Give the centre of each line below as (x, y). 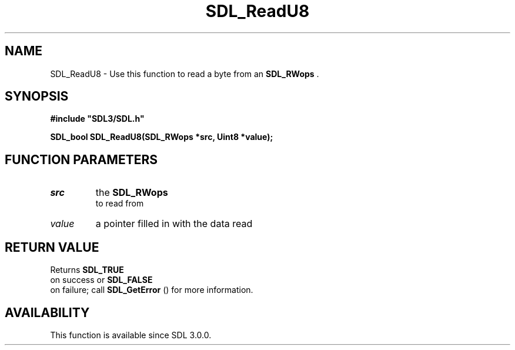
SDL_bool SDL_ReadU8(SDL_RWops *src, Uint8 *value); (162, 137)
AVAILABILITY (47, 312)
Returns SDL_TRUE (87, 270)
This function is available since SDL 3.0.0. (131, 335)
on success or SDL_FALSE (101, 280)
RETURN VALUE (52, 247)
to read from (120, 204)
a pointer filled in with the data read (174, 224)
